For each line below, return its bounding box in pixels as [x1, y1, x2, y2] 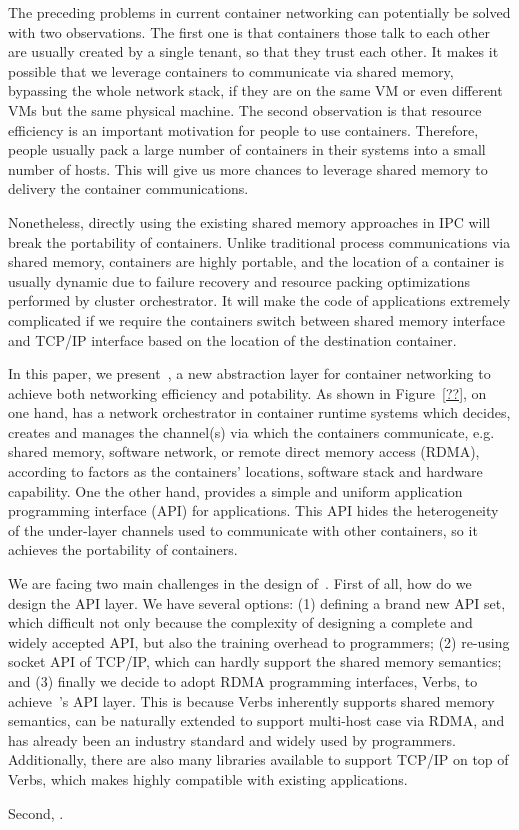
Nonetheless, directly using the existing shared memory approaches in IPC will [8, 211, 491, 232]
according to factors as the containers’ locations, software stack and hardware [8, 461, 483, 482]
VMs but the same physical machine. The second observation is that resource [8, 99, 482, 120]
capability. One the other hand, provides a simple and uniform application [8, 480, 463, 501]
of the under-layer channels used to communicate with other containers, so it [8, 519, 478, 540]
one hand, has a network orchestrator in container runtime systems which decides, [8, 402, 511, 423]
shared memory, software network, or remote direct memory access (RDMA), [8, 441, 480, 462]
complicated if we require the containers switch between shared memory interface [8, 309, 506, 330]
